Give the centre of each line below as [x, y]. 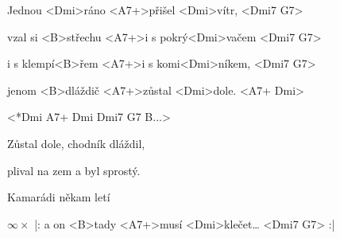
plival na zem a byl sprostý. [74, 170]
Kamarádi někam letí [59, 197]
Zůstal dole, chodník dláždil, [76, 143]
